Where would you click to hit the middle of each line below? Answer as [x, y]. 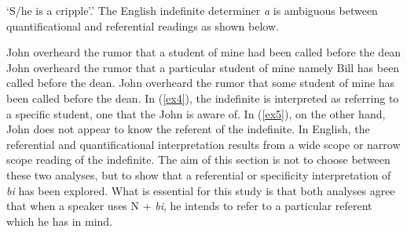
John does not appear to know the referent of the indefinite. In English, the [188, 129]
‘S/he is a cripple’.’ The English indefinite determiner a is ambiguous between [192, 10]
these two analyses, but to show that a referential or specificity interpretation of [199, 174]
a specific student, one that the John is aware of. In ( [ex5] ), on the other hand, [196, 113]
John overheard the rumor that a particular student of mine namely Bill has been [203, 67]
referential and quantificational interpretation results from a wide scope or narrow [203, 144]
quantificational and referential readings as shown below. [143, 25]
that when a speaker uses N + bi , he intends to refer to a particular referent [189, 206]
